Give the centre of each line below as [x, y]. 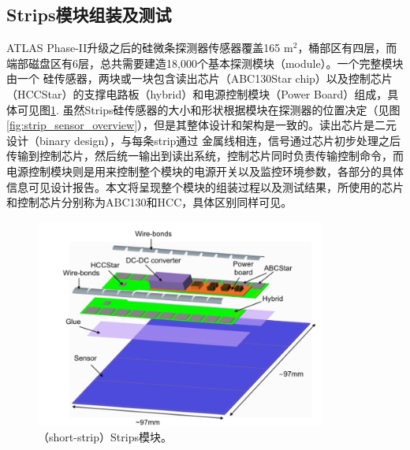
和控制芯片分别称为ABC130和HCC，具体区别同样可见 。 [149, 202]
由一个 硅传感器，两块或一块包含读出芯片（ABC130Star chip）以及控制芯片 [199, 78]
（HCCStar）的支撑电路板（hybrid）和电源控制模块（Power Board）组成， [197, 93]
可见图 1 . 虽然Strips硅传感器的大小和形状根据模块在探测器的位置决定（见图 [209, 109]
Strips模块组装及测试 [89, 15]
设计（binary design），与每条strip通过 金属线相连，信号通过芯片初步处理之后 [203, 140]
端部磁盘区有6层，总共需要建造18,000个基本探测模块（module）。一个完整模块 [205, 63]
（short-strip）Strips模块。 [105, 437]
